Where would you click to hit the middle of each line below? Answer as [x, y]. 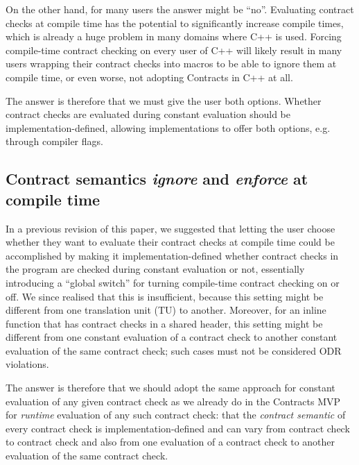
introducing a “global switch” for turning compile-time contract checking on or [173, 282]
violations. [27, 364]
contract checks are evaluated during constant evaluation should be [148, 114]
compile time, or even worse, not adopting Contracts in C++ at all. [149, 77]
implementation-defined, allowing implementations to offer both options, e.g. [168, 127]
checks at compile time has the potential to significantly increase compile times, [175, 23]
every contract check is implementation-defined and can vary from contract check [178, 428]
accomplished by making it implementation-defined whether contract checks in [172, 255]
